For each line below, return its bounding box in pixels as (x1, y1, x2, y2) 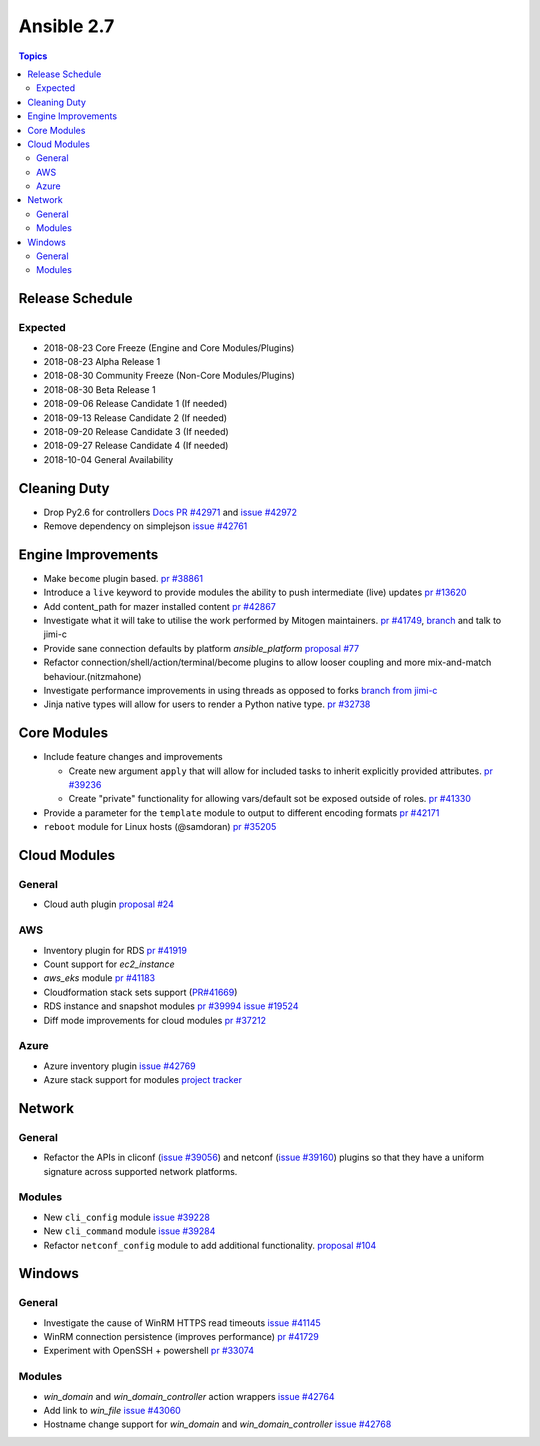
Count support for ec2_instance (43, 958, 175, 970)
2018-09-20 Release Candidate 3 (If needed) (43, 425, 229, 437)
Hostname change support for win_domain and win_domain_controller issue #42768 (43, 1418, 392, 1430)
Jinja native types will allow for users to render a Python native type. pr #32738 (43, 698, 371, 710)
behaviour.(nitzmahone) (43, 670, 142, 682)
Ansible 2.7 (18, 15, 115, 37)
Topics (18, 50, 48, 62)
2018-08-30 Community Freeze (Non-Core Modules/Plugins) (43, 370, 295, 382)
